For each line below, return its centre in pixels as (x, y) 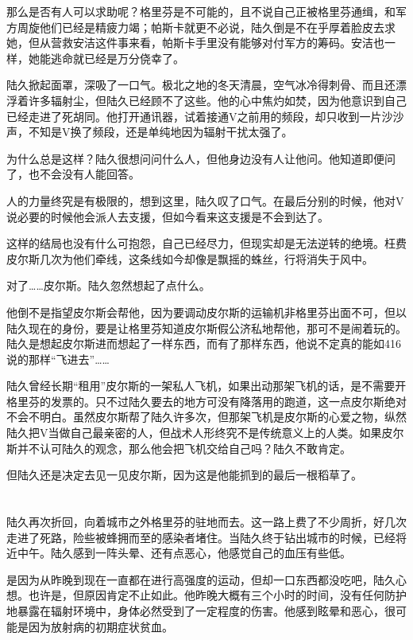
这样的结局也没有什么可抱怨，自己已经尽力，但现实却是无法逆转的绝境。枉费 (206, 243)
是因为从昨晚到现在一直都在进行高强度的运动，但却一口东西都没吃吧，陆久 (201, 579)
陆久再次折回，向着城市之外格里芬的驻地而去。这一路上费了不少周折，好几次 (206, 522)
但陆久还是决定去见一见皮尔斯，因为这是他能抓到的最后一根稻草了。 (184, 475)
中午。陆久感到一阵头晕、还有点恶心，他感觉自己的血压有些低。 (184, 553)
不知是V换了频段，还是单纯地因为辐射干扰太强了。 (160, 132)
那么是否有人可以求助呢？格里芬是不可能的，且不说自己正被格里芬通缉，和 (201, 11)
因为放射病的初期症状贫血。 (100, 626)
